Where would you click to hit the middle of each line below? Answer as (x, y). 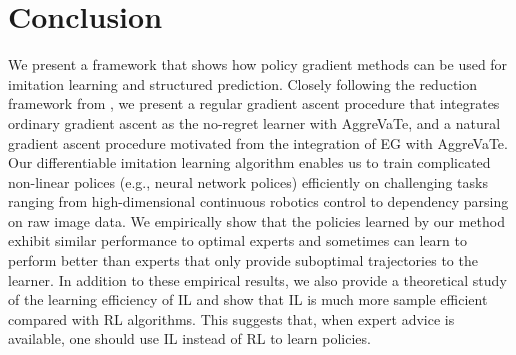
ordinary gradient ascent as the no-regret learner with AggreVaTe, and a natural (254, 122)
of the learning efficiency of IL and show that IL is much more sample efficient (248, 299)
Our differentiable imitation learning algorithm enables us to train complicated (249, 162)
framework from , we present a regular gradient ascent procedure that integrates (254, 103)
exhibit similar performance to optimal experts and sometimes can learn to (237, 240)
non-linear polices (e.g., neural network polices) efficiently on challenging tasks (248, 181)
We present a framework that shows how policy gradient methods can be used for (258, 64)
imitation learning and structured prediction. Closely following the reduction (243, 83)
